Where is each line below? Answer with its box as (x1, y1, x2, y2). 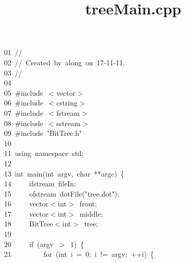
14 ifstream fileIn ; (4, 178, 76, 189)
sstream (56, 117, 80, 128)
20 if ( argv (4, 238, 54, 249)
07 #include (4, 107, 44, 118)
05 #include (4, 87, 44, 98)
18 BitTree (4, 218, 53, 229)
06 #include (4, 97, 44, 108)
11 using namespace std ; (4, 148, 84, 159)
